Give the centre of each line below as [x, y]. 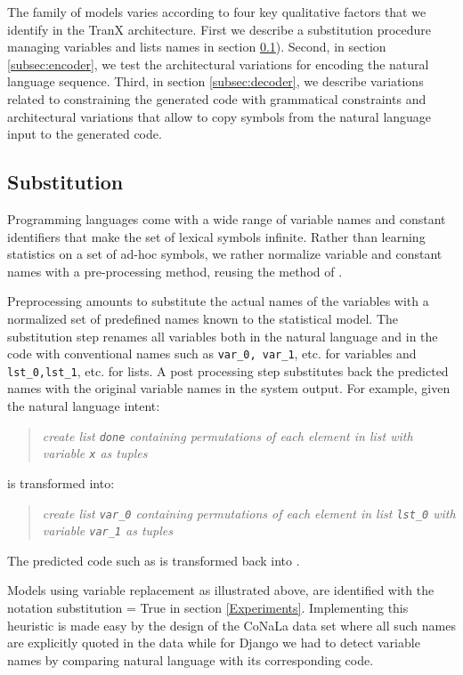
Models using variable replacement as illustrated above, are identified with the [221, 590]
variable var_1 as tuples [108, 530]
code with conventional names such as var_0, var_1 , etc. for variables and [212, 354]
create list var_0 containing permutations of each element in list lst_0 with [249, 513]
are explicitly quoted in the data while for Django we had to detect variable [214, 643]
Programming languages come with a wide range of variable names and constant [227, 218]
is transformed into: [61, 482]
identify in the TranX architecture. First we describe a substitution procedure [219, 29]
